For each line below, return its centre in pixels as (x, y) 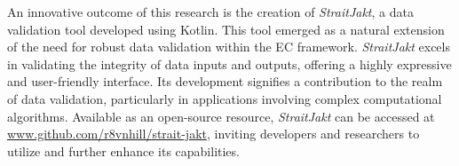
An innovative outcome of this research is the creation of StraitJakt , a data (210, 12)
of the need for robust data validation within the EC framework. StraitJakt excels (229, 47)
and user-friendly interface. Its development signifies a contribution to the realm (225, 81)
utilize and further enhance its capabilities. (123, 150)
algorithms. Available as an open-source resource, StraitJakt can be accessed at (221, 116)
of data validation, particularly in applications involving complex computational (225, 98)
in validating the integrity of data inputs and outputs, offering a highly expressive (229, 63)
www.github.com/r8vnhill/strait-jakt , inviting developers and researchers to (214, 134)
